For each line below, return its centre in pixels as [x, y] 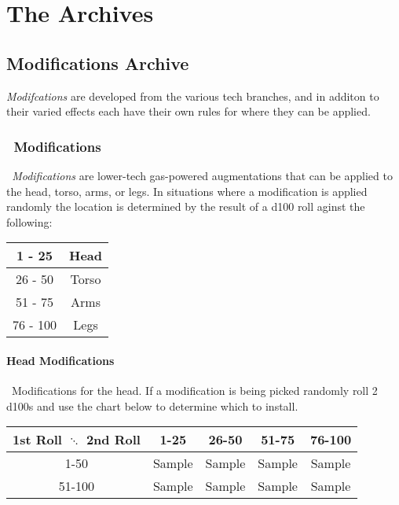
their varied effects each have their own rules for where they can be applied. [189, 111]
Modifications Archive [98, 63]
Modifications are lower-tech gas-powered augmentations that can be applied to [202, 175]
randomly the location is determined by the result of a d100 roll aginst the [186, 206]
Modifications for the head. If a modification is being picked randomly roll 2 [194, 391]
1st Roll [37, 440]
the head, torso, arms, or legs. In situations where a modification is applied [187, 191]
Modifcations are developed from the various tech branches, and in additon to [193, 96]
